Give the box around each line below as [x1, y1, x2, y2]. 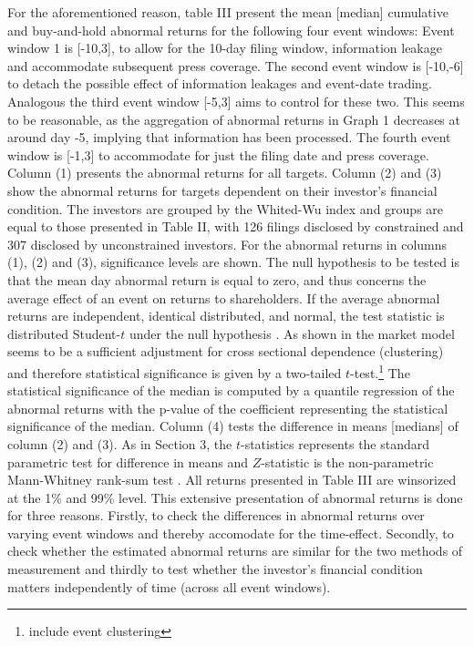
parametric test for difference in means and [7, 452, 248, 471]
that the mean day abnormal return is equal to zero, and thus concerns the [7, 270, 427, 289]
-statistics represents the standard [240, 434, 430, 453]
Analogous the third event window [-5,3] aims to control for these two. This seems [7, 91, 465, 110]
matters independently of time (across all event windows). [7, 577, 331, 596]
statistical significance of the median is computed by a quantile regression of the [7, 381, 455, 400]
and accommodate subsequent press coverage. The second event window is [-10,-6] [7, 56, 464, 75]
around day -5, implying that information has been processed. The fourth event [7, 128, 451, 147]
